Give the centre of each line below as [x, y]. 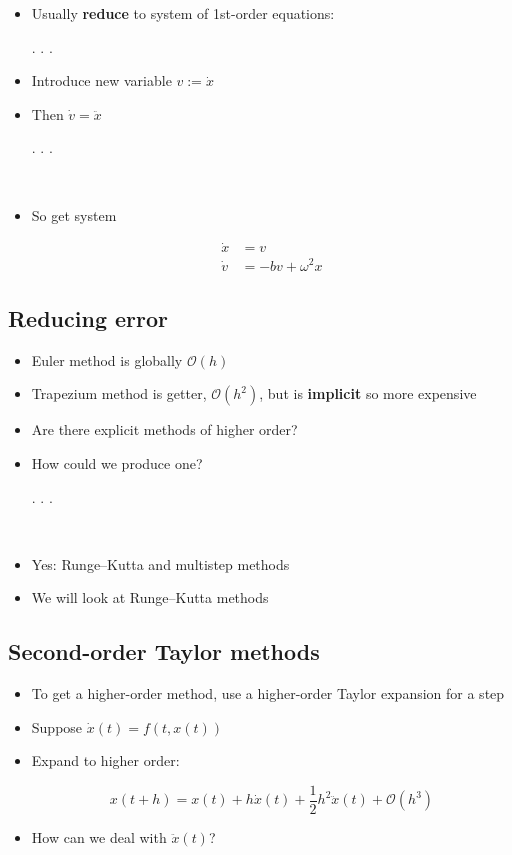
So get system [74, 214]
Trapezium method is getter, [119, 393]
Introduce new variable [101, 80]
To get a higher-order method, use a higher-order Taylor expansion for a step [268, 693]
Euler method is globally [107, 359]
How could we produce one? [117, 462]
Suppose [57, 726]
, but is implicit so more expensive [368, 393]
